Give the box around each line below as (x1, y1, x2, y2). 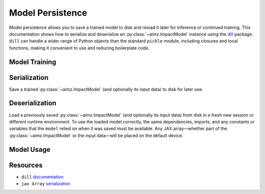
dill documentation (21, 174, 64, 180)
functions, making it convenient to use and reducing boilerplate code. (9, 45, 150, 51)
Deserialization (9, 99, 56, 107)
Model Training (9, 58, 56, 66)
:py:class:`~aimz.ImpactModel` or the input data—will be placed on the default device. (9, 132, 184, 138)
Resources (9, 161, 43, 169)
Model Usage (9, 145, 51, 154)
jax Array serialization (21, 181, 71, 187)
